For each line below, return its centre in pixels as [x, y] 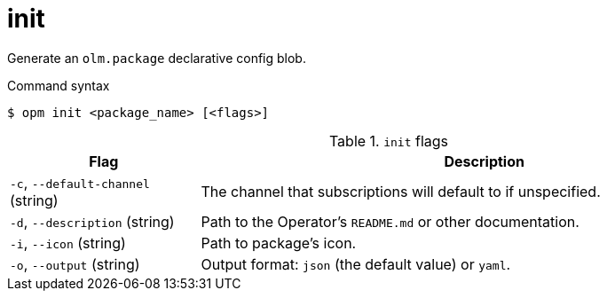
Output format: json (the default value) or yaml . [356, 264]
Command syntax [59, 85]
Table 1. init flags [389, 141]
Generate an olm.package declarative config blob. [157, 58]
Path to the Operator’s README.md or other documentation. [390, 221]
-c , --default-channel [80, 182]
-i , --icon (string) [68, 243]
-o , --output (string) [75, 264]
